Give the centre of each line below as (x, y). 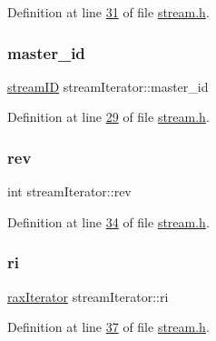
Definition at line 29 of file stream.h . (108, 117)
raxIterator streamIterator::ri (88, 296)
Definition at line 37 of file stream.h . (108, 327)
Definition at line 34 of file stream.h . (108, 221)
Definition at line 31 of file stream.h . (108, 12)
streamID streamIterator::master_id (108, 86)
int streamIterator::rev (69, 191)
